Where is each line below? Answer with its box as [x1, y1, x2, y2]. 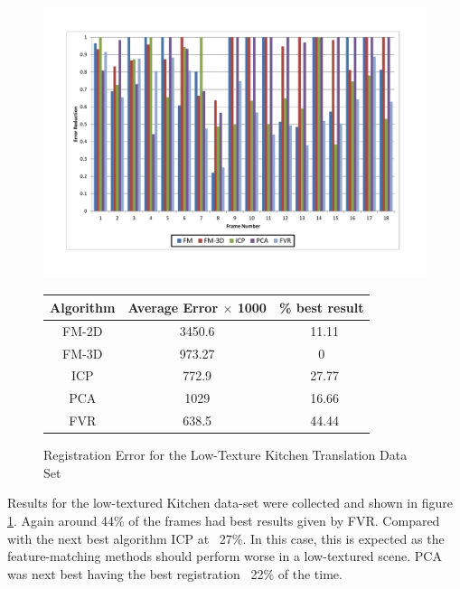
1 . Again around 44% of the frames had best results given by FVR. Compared [7, 510, 440, 529]
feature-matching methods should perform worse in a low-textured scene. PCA [7, 547, 442, 566]
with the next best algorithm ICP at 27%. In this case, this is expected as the [7, 528, 445, 547]
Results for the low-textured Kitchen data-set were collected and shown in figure [7, 493, 453, 512]
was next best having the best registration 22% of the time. [7, 564, 343, 583]
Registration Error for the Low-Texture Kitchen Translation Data [43, 445, 408, 464]
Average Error [127, 297, 219, 316]
